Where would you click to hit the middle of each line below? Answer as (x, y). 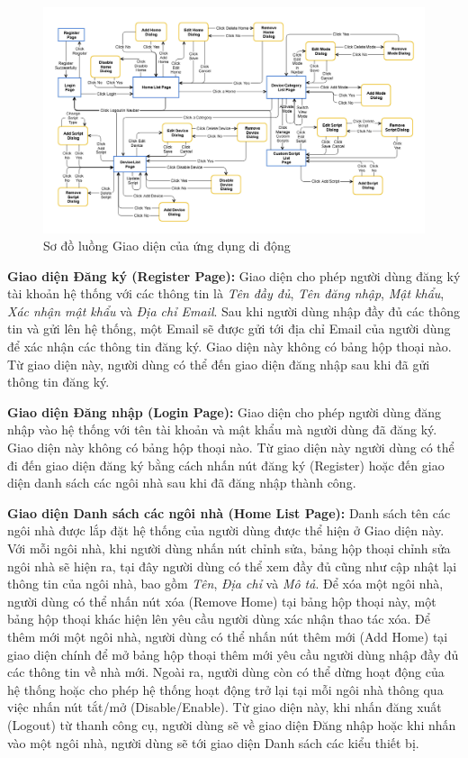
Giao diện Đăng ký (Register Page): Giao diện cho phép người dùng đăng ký (234, 275)
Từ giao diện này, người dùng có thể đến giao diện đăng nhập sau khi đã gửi (219, 364)
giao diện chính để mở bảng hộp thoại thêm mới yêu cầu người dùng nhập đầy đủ (233, 654)
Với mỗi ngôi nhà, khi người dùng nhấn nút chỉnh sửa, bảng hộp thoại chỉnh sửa (229, 548)
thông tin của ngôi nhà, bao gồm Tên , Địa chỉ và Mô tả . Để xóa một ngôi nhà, (225, 584)
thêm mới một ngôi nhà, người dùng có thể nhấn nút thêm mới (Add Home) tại (228, 636)
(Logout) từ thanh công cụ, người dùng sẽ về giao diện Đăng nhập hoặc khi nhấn (232, 724)
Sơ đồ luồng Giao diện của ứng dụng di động (167, 246)
